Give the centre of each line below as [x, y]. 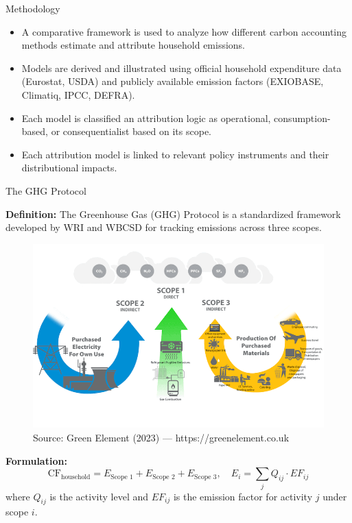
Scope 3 [206, 477]
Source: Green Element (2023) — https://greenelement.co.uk [161, 438]
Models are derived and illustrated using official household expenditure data [181, 68]
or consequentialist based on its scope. [131, 131]
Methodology [33, 8]
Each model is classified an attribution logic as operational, [146, 118]
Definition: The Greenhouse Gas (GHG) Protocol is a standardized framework [173, 214]
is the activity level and [99, 496]
